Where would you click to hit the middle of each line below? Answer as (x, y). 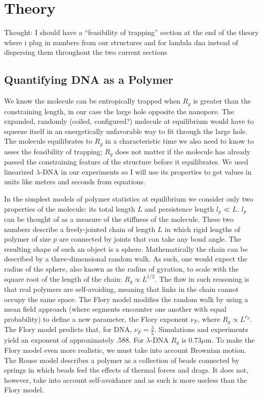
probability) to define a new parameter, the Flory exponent (96, 319)
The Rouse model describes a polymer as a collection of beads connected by (122, 360)
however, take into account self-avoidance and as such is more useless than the (126, 379)
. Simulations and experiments (201, 329)
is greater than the (222, 101)
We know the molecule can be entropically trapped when (92, 101)
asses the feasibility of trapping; (53, 151)
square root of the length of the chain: (63, 278)
